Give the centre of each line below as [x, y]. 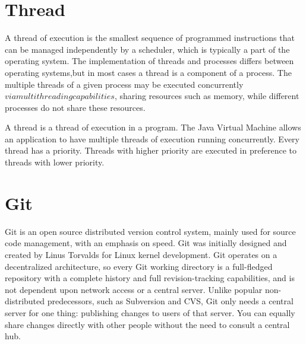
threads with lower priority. [55, 162]
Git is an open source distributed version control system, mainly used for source [150, 231]
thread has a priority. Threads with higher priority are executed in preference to [151, 150]
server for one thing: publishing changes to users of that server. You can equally [150, 312]
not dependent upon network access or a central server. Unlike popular [134, 289]
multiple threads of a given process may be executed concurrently [124, 84]
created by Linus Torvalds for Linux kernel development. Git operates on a [141, 254]
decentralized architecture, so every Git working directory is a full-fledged [139, 266]
